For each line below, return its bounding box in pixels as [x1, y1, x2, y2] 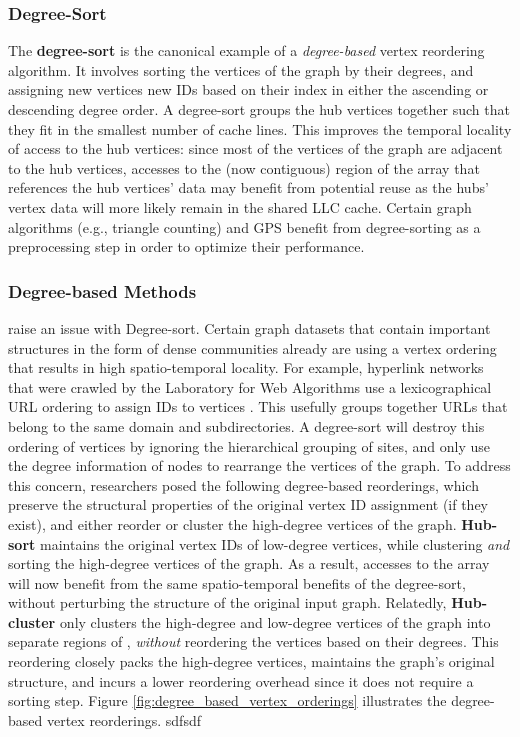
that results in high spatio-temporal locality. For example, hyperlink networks [8, 357, 484, 378]
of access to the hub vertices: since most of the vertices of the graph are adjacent [8, 138, 503, 159]
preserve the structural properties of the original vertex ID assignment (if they [8, 494, 489, 515]
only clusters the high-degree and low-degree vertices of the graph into [59, 611, 491, 632]
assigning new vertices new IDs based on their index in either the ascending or [8, 79, 489, 100]
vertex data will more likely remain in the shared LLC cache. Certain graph [8, 196, 472, 217]
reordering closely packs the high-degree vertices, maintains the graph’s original [8, 651, 495, 672]
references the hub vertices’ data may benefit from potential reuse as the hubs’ [8, 177, 489, 198]
